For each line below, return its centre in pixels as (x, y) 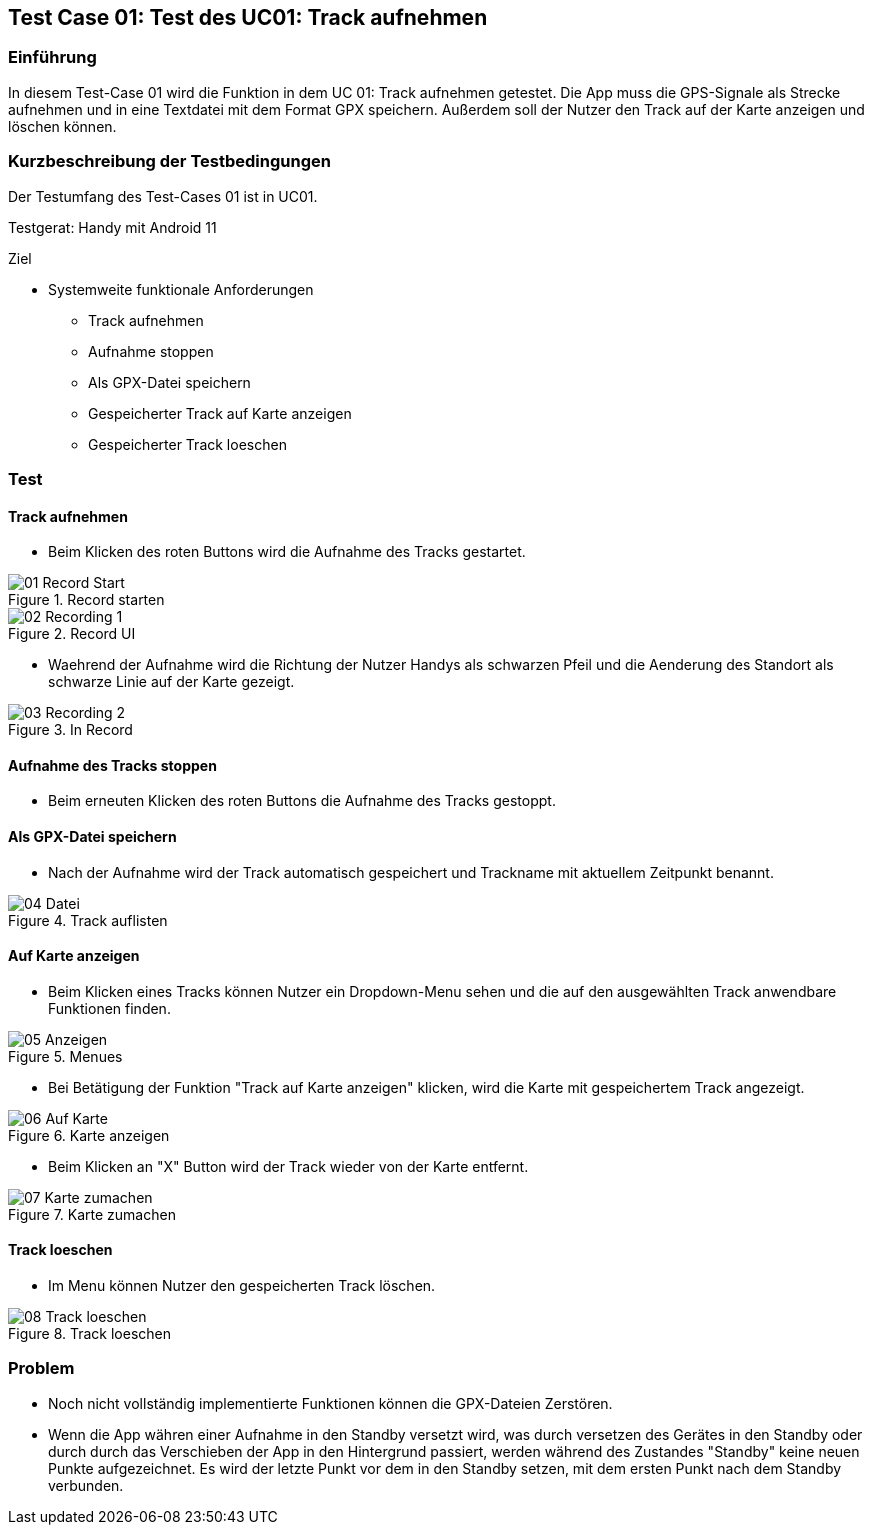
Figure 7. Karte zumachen (92, 1214)
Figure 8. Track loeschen (90, 1334)
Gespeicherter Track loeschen (187, 444)
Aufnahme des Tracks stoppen (112, 765)
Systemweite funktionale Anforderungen (181, 289)
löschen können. (62, 126)
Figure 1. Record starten (86, 600)
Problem (41, 1368)
